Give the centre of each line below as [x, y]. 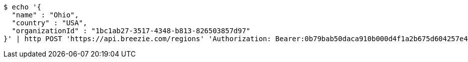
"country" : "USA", [49, 23]
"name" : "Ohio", [45, 15]
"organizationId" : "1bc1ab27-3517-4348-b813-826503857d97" [131, 31]
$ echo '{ [22, 7]
